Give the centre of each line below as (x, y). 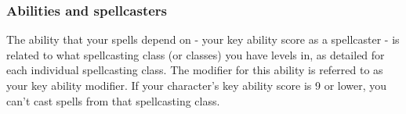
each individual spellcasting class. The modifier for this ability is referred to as (195, 70)
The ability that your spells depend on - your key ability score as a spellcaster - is (203, 39)
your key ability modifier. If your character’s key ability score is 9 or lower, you (197, 85)
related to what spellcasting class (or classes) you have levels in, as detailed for (196, 54)
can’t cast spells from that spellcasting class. (113, 100)
